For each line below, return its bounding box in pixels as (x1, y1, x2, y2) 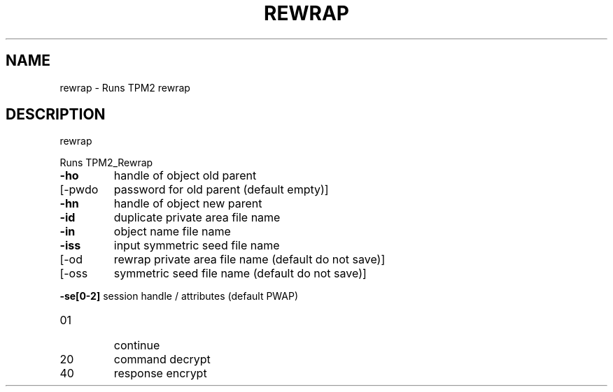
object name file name (113, 224, 231, 239)
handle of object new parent (113, 196, 262, 211)
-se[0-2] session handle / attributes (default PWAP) (59, 290, 299, 303)
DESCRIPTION (6, 106, 106, 124)
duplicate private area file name (113, 210, 281, 225)
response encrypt (113, 366, 207, 381)
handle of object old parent (113, 168, 257, 183)
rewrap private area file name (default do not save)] (113, 252, 386, 267)
